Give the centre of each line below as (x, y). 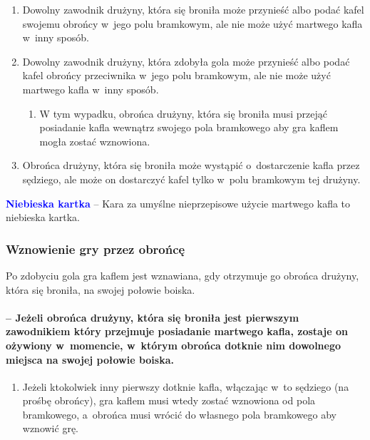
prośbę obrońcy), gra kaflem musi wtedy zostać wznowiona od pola (169, 400)
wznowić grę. (50, 428)
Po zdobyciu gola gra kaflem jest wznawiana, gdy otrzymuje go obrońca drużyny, (183, 275)
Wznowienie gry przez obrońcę (96, 249)
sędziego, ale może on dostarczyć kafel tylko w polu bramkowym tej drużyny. (191, 179)
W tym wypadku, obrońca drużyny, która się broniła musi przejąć (183, 113)
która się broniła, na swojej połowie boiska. (101, 289)
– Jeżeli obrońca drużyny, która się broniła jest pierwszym (153, 317)
